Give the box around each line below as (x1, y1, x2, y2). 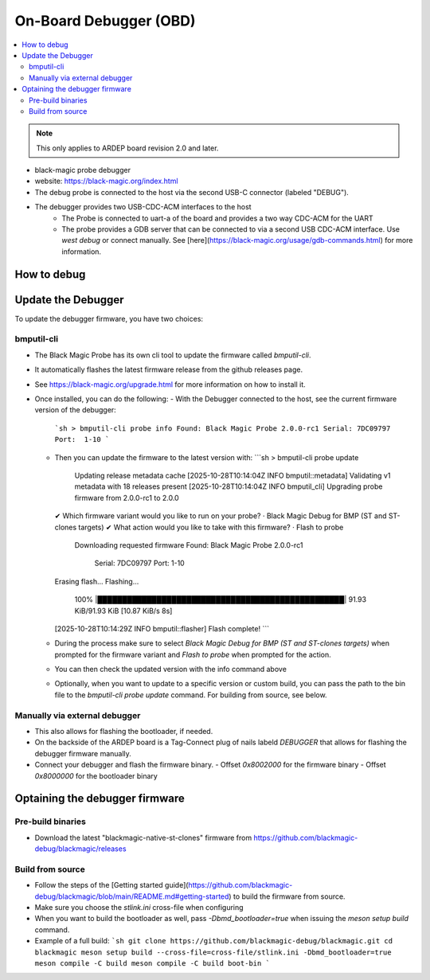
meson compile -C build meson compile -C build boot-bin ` (34, 959, 271, 967)
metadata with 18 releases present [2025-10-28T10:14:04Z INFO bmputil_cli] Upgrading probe (74, 482, 383, 491)
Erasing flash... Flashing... (54, 576, 139, 586)
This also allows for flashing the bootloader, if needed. (34, 726, 213, 736)
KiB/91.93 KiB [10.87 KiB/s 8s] (74, 606, 173, 615)
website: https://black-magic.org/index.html (34, 176, 178, 186)
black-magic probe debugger (34, 166, 131, 175)
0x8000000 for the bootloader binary (34, 771, 158, 780)
